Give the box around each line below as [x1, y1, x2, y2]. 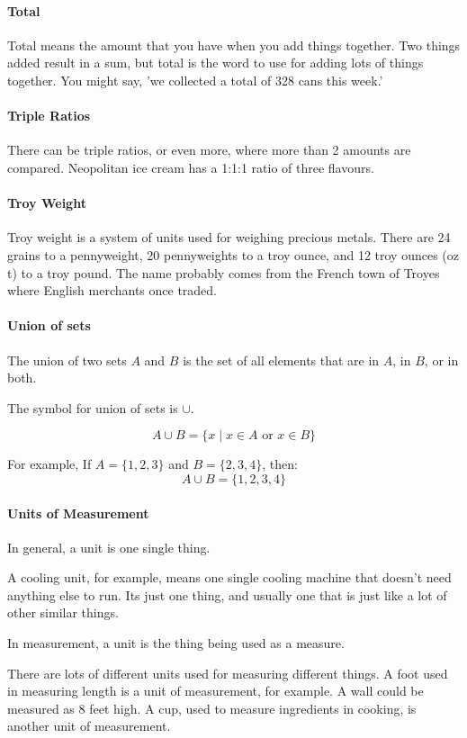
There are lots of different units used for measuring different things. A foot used [7, 663, 448, 682]
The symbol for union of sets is [7, 398, 178, 417]
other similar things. [7, 603, 119, 622]
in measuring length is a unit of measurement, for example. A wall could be [7, 681, 424, 700]
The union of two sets [7, 350, 127, 369]
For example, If [7, 454, 92, 473]
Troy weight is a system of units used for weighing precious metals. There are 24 [7, 228, 451, 247]
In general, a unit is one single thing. [7, 537, 211, 556]
